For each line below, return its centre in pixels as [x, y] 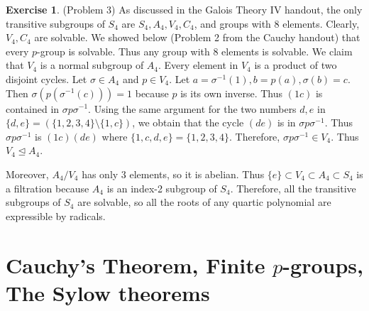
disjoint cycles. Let [46, 78]
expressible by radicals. [56, 215]
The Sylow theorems [108, 292]
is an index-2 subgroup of [162, 188]
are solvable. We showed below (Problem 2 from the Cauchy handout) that [197, 37]
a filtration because [48, 188]
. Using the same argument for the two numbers [192, 108]
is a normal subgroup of [92, 65]
